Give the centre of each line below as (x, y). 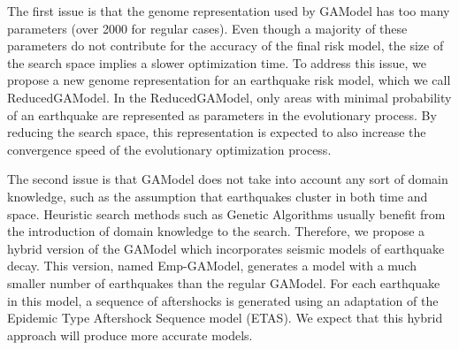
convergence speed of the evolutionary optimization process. (169, 149)
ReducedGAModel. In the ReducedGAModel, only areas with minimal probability (229, 97)
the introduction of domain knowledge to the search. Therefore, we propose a (216, 231)
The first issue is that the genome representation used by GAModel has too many (229, 11)
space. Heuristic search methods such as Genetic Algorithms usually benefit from (226, 213)
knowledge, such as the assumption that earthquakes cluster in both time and (218, 196)
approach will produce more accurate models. (130, 335)
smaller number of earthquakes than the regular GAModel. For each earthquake (224, 282)
